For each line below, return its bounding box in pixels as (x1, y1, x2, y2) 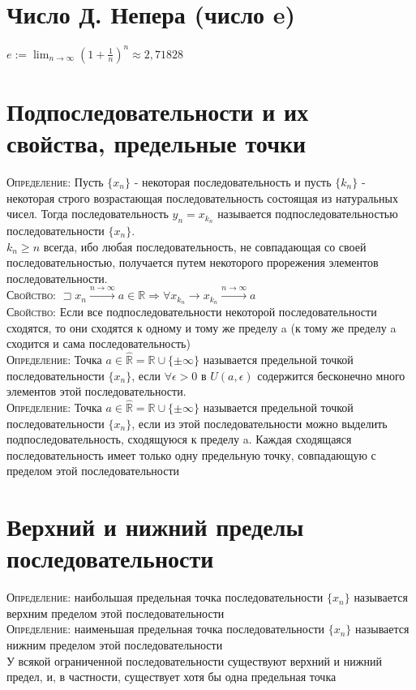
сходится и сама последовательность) (6, 335, 191, 352)
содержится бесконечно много (257, 366, 405, 384)
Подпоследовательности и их (6, 94, 309, 127)
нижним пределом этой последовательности (6, 636, 223, 654)
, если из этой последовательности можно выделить (131, 414, 388, 431)
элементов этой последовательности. (6, 383, 187, 400)
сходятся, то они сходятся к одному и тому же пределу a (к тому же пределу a (6, 319, 397, 336)
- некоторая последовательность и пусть (134, 173, 332, 190)
